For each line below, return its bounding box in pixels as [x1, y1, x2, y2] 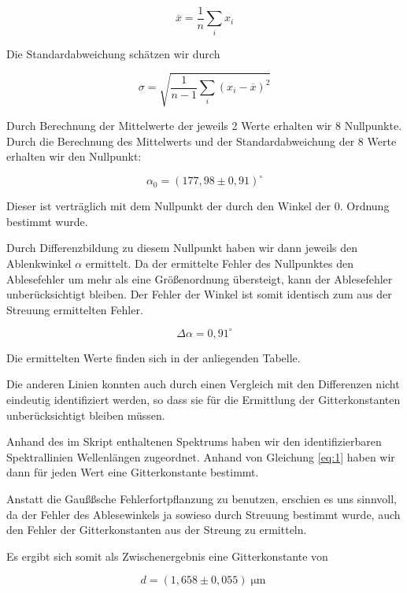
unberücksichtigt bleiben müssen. [6, 406, 165, 423]
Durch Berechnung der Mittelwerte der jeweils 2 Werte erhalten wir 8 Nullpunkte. [6, 117, 402, 133]
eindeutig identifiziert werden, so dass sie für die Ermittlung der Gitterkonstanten [6, 391, 401, 408]
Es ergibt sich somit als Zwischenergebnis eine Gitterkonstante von [6, 547, 328, 564]
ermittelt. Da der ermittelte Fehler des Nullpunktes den [85, 255, 353, 271]
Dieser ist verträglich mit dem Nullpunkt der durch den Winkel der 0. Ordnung [6, 198, 390, 214]
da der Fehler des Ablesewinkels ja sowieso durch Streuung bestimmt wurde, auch [6, 506, 401, 522]
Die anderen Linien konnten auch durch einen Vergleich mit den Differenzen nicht [6, 376, 400, 392]
